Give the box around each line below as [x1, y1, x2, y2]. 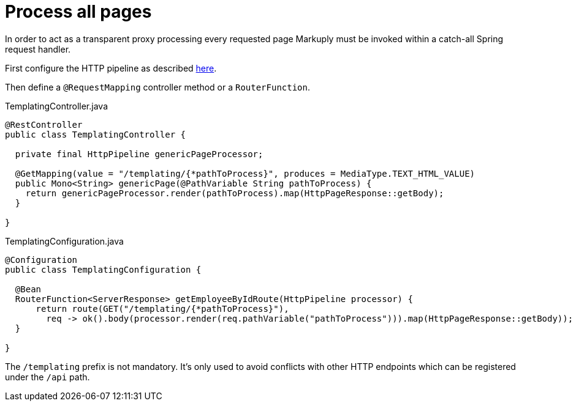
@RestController [5, 119, 83, 130]
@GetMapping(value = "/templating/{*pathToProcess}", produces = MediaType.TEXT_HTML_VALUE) [15, 168, 476, 179]
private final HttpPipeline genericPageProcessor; [15, 149, 263, 159]
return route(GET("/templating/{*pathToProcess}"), [36, 303, 289, 314]
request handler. [5, 43, 71, 54]
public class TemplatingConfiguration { [5, 264, 202, 275]
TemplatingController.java [5, 100, 108, 111]
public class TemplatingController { [5, 129, 186, 139]
